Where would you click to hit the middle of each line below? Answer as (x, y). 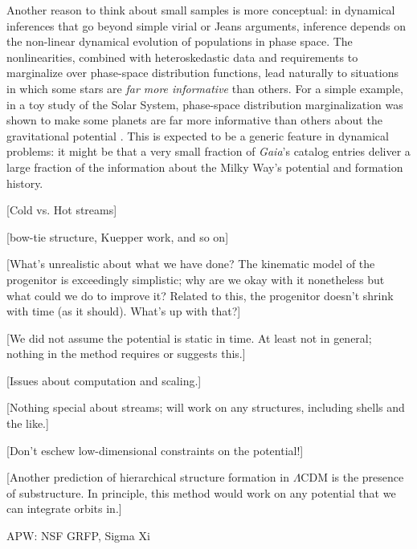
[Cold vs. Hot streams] (62, 210)
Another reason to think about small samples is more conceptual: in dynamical (201, 10)
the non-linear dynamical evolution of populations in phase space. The (180, 41)
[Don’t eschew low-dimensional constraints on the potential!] (155, 450)
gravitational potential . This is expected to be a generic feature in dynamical (198, 135)
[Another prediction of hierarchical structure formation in (148, 477)
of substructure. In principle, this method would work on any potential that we (201, 492)
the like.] (28, 423)
